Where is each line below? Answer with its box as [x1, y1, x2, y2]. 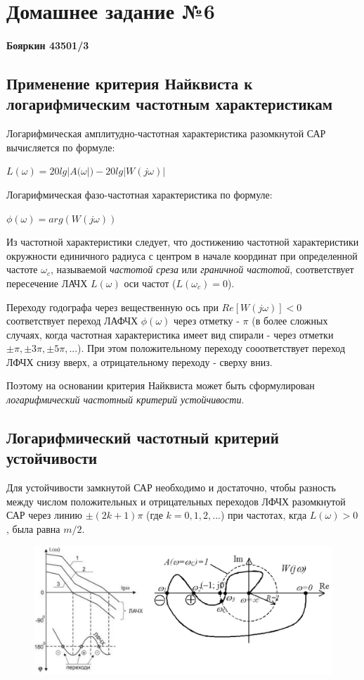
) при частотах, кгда [220, 508, 307, 522]
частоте [6, 262, 38, 277]
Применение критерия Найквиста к [6, 72, 253, 94]
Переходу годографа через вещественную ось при [6, 299, 219, 314]
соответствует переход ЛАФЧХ [6, 313, 138, 328]
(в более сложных [252, 313, 328, 328]
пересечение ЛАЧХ [6, 275, 88, 290]
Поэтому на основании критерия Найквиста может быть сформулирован [6, 378, 315, 393]
